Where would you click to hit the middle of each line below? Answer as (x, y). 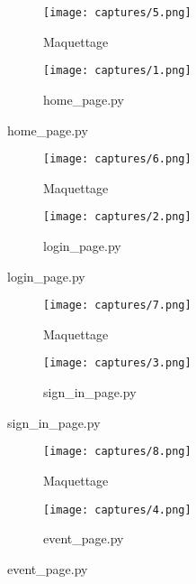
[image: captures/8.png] (117, 452)
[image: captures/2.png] (117, 217)
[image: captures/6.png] (117, 159)
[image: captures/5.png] (117, 13)
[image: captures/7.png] (117, 306)
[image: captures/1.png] (117, 71)
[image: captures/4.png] (117, 510)
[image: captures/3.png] (117, 363)
